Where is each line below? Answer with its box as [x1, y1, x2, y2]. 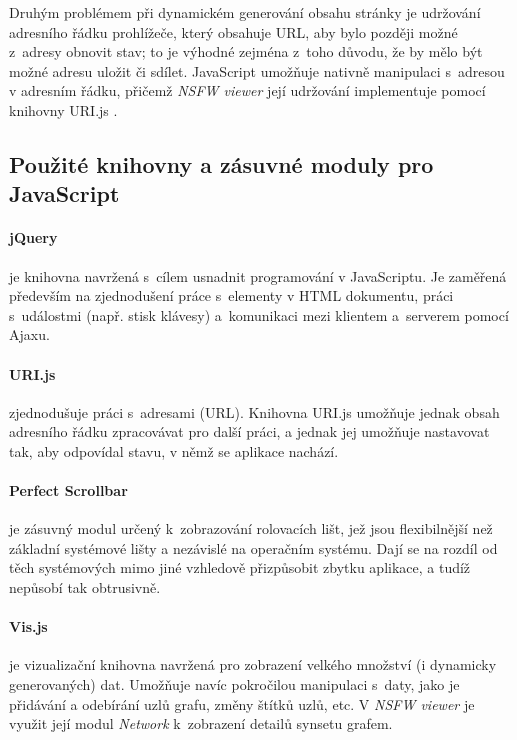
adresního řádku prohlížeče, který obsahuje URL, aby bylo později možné [9, 21, 458, 42]
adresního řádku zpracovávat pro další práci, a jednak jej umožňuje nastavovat [9, 421, 490, 442]
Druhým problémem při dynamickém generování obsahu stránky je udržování [9, 2, 481, 22]
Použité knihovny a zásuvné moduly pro [9, 148, 434, 179]
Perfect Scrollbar [9, 480, 128, 501]
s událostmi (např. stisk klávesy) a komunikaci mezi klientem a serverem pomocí [9, 304, 509, 325]
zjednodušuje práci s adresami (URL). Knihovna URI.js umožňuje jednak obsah [9, 401, 500, 422]
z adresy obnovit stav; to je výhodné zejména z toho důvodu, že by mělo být [9, 41, 483, 62]
